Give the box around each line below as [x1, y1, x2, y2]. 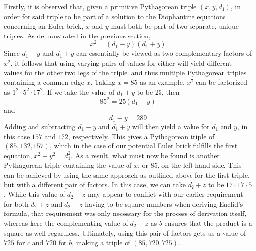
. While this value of [4, 189, 65, 199]
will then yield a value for [132, 121, 210, 131]
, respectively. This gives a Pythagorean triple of [68, 131, 215, 141]
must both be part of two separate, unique [111, 21, 239, 31]
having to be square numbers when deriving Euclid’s [85, 198, 243, 209]
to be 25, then [137, 86, 180, 97]
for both [4, 198, 29, 209]
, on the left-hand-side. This [157, 160, 242, 170]
